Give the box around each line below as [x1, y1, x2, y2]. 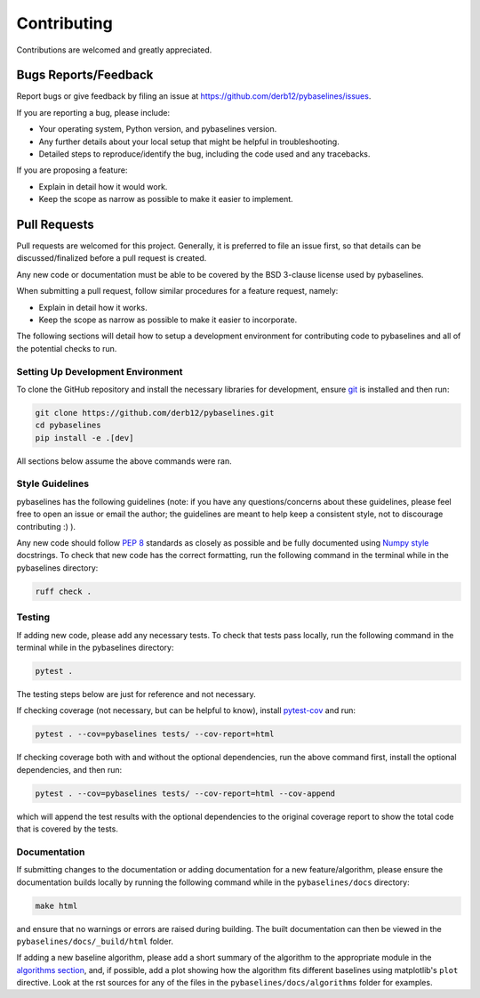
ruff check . [35, 586, 92, 596]
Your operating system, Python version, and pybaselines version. [38, 124, 277, 134]
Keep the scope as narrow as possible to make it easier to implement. [38, 194, 293, 205]
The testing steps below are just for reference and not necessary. [16, 688, 257, 699]
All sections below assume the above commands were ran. [16, 455, 232, 467]
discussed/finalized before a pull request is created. [16, 253, 207, 264]
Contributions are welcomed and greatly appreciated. [16, 45, 212, 55]
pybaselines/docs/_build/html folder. [16, 936, 173, 946]
